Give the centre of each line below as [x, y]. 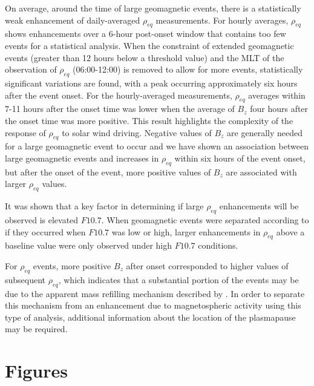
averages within [277, 95]
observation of [31, 69]
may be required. [36, 329]
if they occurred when [45, 231]
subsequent [25, 279]
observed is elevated [42, 219]
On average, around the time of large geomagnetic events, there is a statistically [153, 8]
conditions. [218, 245]
